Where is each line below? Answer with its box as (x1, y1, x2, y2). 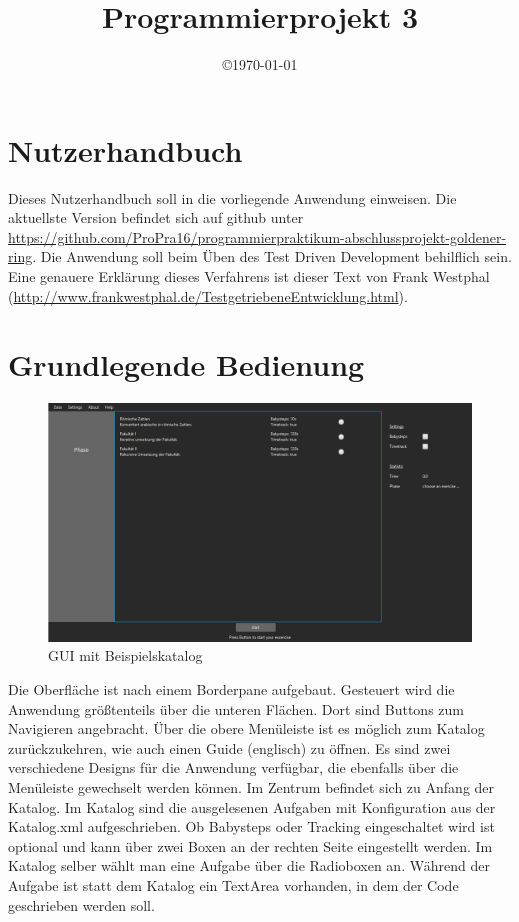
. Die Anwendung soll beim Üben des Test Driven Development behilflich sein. (32, 246, 512, 267)
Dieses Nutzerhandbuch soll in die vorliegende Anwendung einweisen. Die (8, 187, 457, 208)
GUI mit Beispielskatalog (48, 645, 203, 666)
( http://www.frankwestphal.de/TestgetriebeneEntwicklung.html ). (8, 285, 408, 306)
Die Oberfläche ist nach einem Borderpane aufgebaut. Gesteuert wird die (8, 679, 455, 700)
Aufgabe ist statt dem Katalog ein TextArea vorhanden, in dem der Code (8, 874, 459, 895)
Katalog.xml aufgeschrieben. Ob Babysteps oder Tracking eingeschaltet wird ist (8, 816, 495, 837)
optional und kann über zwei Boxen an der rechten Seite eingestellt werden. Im (8, 835, 493, 856)
